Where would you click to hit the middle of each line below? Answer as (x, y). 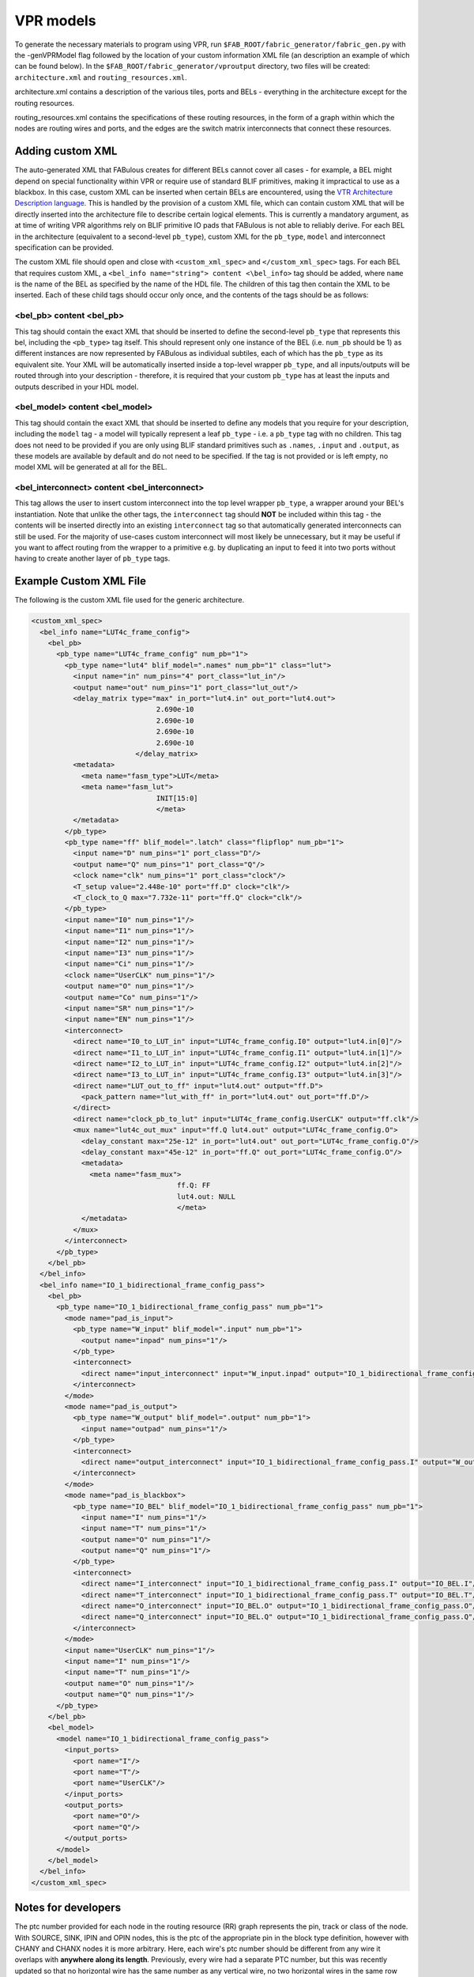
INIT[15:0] (177, 798)
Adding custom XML (66, 151)
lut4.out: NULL (206, 1196)
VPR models (55, 21)
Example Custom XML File (80, 581)
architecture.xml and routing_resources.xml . (101, 77)
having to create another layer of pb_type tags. (92, 558)
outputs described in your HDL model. (77, 387)
